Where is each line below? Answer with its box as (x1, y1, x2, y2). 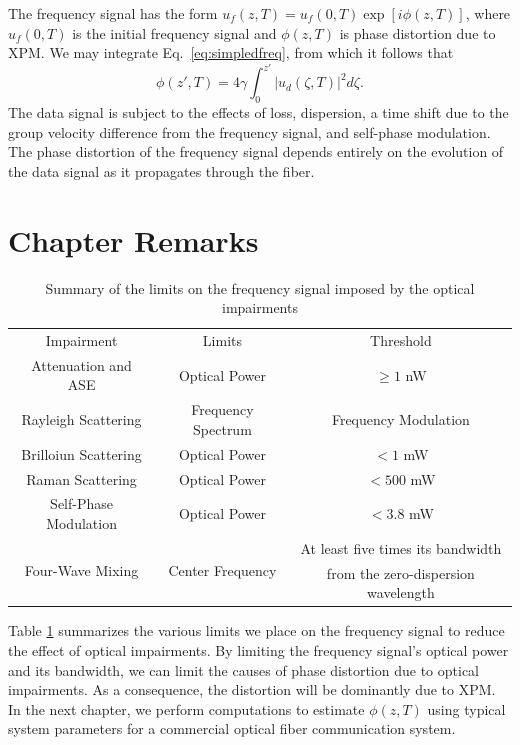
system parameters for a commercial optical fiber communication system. (8, 718, 456, 739)
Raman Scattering (26, 468, 137, 489)
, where (465, 3, 511, 23)
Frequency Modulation (331, 409, 470, 430)
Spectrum (193, 418, 252, 439)
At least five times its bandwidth (300, 537, 502, 558)
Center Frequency (168, 560, 277, 581)
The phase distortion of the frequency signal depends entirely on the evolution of (8, 141, 504, 162)
